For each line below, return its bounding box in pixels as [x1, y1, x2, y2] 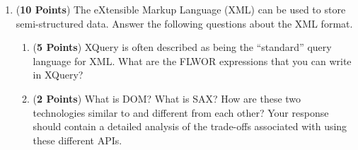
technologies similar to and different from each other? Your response [33, 105, 329, 120]
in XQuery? [33, 67, 83, 82]
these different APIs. [33, 132, 122, 147]
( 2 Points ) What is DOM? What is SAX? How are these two [33, 91, 301, 105]
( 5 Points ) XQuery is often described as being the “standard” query [33, 40, 332, 54]
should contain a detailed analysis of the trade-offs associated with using [33, 119, 347, 134]
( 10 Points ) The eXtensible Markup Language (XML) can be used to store [16, 2, 346, 16]
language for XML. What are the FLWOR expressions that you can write [33, 53, 352, 68]
